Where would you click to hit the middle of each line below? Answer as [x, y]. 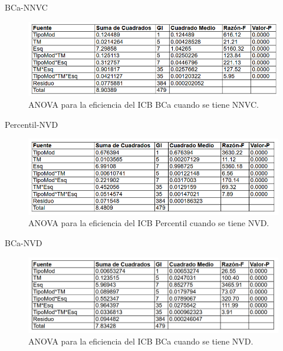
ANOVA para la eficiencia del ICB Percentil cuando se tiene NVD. [149, 223]
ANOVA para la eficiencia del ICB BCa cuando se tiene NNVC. [144, 105]
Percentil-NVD [32, 124]
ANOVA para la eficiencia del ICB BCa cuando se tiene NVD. [141, 341]
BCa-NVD [24, 243]
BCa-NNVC [26, 7]
